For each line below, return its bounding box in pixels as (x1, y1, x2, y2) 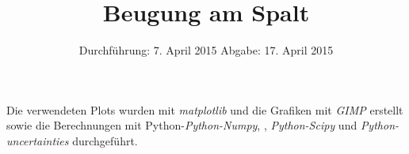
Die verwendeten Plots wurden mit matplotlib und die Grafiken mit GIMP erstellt (6, 101, 403, 118)
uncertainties (6, 132, 69, 148)
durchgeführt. (72, 132, 138, 148)
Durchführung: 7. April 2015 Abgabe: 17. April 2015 (78, 42, 334, 58)
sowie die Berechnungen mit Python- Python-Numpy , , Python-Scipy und (6, 117, 357, 133)
